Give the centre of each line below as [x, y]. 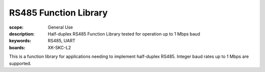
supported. [20, 63]
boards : [17, 47]
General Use [60, 27]
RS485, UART [62, 41]
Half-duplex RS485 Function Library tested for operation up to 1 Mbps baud [124, 34]
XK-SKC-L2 [59, 47]
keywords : [20, 41]
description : [22, 34]
